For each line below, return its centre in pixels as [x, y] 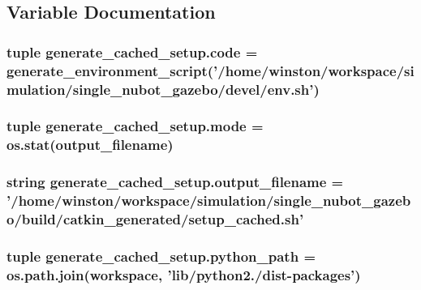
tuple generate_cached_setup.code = [132, 51]
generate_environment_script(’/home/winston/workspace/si [210, 70]
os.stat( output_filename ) [90, 145]
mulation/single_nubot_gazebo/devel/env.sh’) [163, 89]
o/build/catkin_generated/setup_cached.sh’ [155, 219]
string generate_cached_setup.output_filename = [175, 182]
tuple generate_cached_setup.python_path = [161, 256]
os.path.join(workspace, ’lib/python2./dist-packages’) [184, 274]
